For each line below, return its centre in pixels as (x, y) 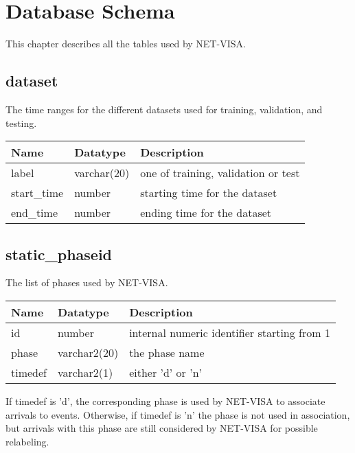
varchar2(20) (88, 352)
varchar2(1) (85, 372)
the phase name (167, 352)
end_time (35, 213)
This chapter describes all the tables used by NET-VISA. (126, 44)
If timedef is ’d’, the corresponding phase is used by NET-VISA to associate (165, 400)
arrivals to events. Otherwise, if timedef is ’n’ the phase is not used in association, (178, 414)
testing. (21, 123)
